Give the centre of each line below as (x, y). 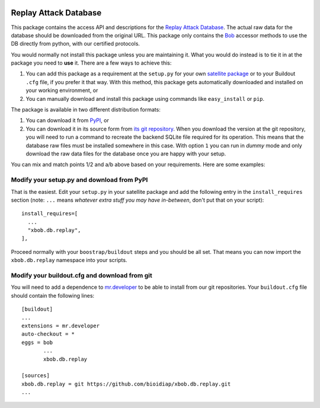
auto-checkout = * (48, 334)
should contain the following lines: (53, 295)
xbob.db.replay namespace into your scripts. (69, 260)
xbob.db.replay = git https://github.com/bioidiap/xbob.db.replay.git (126, 384)
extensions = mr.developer (61, 326)
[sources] (36, 376)
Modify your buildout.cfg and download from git (81, 276)
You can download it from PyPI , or (67, 120)
